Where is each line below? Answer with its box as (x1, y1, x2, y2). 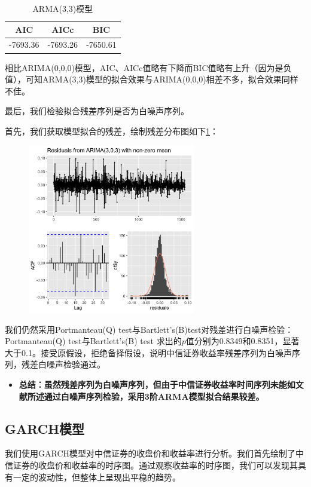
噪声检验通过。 (46, 358, 105, 370)
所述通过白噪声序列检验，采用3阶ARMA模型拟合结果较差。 (27, 390, 264, 402)
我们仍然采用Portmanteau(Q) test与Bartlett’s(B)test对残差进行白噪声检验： (5, 323, 294, 335)
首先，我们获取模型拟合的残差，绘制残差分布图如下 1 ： (5, 124, 218, 137)
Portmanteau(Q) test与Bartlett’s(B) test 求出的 (5, 335, 182, 347)
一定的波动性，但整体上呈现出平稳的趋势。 (13, 470, 181, 483)
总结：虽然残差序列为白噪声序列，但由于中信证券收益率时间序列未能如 (19, 378, 295, 390)
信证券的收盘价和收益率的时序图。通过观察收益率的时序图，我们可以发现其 (5, 458, 298, 471)
